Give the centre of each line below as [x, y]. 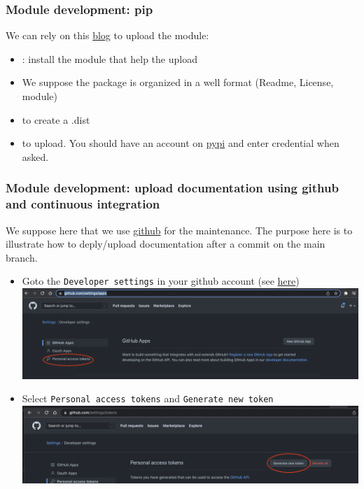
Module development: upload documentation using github [172, 188]
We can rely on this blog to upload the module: [107, 35]
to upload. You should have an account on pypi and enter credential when [181, 143]
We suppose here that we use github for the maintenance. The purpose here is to [179, 230]
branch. [22, 257]
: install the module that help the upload [110, 58]
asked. [35, 156]
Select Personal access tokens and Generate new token [148, 398]
